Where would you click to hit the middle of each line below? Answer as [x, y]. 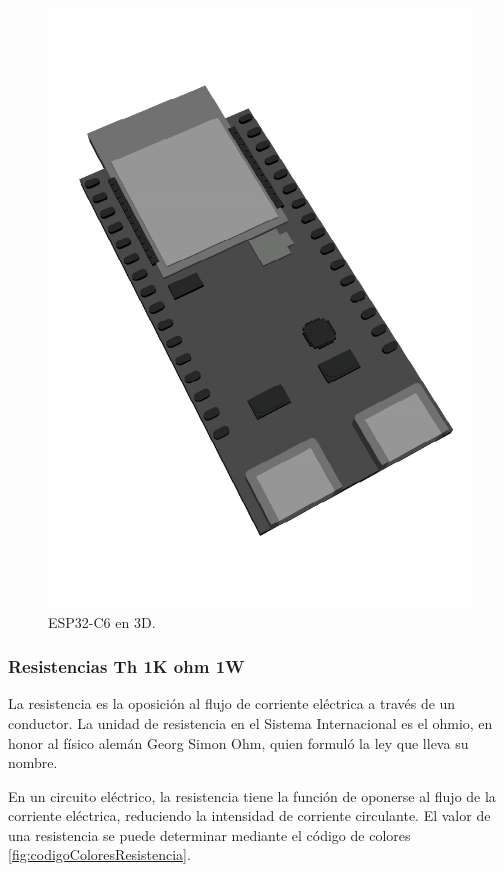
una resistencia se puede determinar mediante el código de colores [209, 834]
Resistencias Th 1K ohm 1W [126, 666]
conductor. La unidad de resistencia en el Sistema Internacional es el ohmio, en [250, 722]
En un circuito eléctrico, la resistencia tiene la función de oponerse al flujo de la [252, 795]
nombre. [33, 762]
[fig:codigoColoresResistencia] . [99, 854]
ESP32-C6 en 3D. [102, 621]
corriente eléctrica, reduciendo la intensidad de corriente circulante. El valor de [249, 815]
